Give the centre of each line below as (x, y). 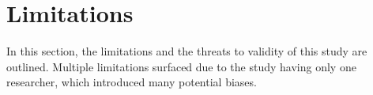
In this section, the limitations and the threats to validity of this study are (187, 51)
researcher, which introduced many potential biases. (132, 82)
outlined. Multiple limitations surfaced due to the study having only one (181, 66)
